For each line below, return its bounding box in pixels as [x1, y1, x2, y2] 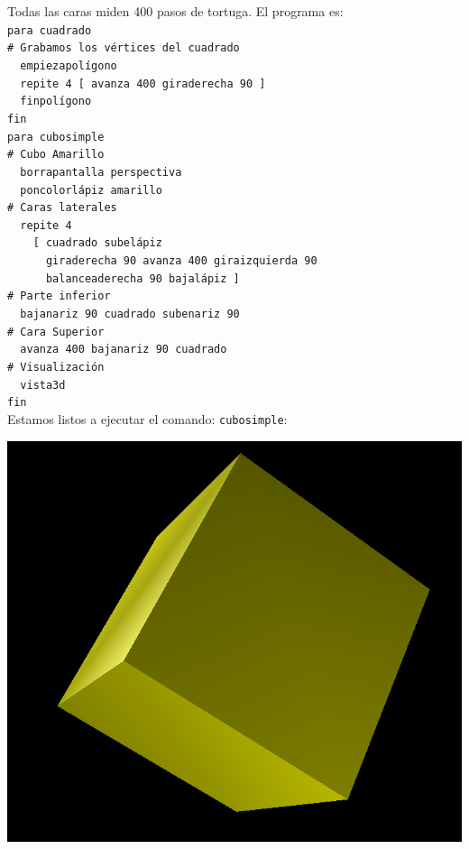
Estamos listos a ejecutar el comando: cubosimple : [7, 410, 288, 429]
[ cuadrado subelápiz [32, 236, 162, 250]
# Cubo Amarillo [7, 148, 105, 161]
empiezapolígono [20, 59, 117, 72]
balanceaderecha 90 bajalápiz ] [45, 272, 240, 285]
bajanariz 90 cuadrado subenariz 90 [20, 308, 240, 321]
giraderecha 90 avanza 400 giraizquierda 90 [45, 254, 317, 268]
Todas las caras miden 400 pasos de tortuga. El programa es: [7, 2, 344, 20]
